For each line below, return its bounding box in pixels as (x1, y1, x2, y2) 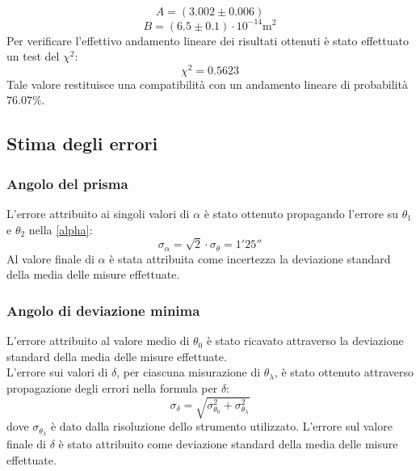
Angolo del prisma (6, 173, 128, 193)
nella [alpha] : (28, 221, 93, 238)
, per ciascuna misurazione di (116, 364, 261, 381)
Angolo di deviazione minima (6, 300, 200, 320)
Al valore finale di (6, 250, 94, 267)
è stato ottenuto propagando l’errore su (204, 204, 399, 221)
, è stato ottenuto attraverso (274, 364, 414, 381)
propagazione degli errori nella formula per (6, 379, 218, 396)
